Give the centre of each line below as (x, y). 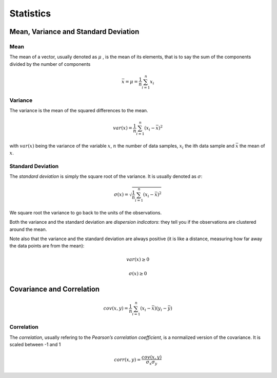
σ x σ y (152, 363)
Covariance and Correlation (55, 289)
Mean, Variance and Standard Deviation (74, 32)
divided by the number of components (50, 64)
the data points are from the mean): (47, 246)
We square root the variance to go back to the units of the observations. (85, 212)
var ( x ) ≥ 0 (138, 259)
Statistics (30, 13)
